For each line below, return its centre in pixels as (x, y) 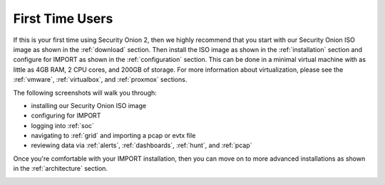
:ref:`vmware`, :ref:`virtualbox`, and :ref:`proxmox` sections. (100, 80)
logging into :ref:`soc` (62, 125)
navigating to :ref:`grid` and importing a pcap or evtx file (113, 136)
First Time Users (63, 18)
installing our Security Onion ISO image (88, 105)
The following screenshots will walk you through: (85, 92)
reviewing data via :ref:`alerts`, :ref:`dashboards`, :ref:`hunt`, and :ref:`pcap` (142, 145)
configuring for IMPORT (66, 116)
